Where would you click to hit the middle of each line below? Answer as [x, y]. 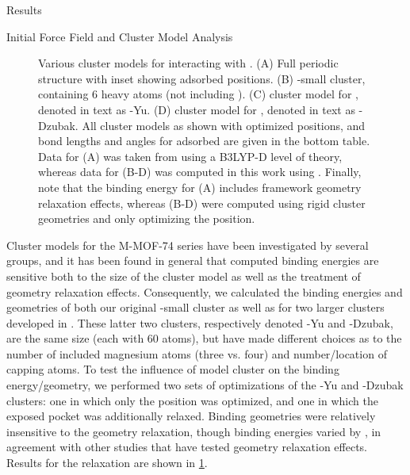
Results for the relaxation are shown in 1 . [107, 463]
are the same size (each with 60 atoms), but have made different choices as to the [204, 338]
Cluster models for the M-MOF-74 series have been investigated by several [188, 245]
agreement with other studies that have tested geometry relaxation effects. [187, 447]
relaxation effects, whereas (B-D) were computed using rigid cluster [202, 203]
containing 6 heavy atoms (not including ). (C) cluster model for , [198, 94]
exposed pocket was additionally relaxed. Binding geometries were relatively [191, 416]
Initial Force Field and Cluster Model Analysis [120, 36]
